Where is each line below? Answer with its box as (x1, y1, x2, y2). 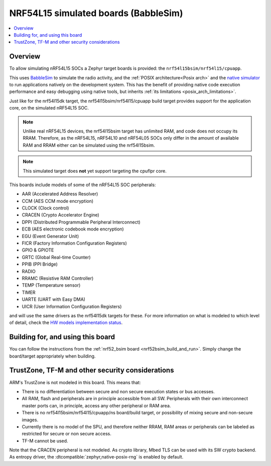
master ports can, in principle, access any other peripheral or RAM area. (22, 402, 171, 409)
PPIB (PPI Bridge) (22, 261, 58, 267)
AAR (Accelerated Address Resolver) (22, 191, 98, 197)
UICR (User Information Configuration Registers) (22, 303, 122, 309)
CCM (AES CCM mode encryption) (22, 198, 94, 204)
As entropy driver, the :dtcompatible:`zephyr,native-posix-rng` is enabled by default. (9, 454, 184, 460)
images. (22, 417, 39, 423)
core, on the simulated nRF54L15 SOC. (9, 105, 89, 111)
